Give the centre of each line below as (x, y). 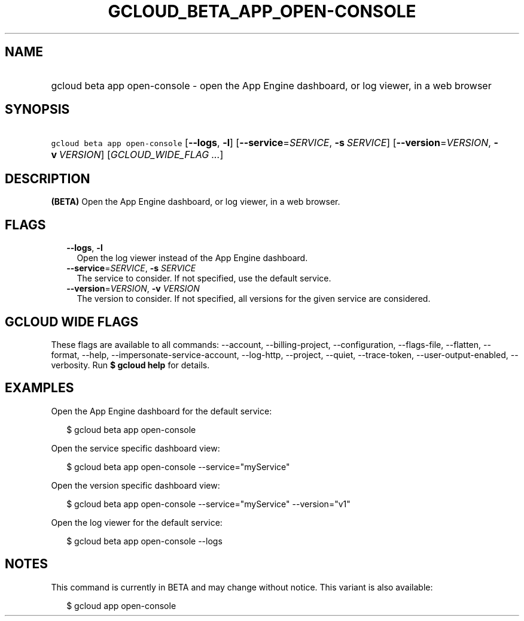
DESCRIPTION (48, 178)
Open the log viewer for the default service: (137, 522)
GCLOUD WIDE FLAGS (72, 322)
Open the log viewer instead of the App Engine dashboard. (192, 258)
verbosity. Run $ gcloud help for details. (130, 365)
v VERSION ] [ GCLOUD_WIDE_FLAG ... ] (137, 155)
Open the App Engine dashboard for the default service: (162, 411)
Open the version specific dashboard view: (135, 485)
